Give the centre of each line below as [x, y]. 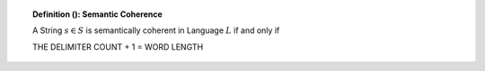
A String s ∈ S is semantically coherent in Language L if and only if [156, 30]
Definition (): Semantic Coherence [98, 14]
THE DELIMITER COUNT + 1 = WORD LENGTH [118, 47]
